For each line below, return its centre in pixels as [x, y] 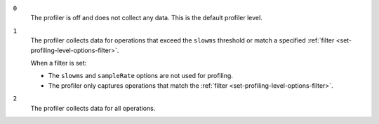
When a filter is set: [59, 63]
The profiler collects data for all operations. [93, 108]
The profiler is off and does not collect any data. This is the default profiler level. [146, 18]
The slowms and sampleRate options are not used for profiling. [140, 76]
